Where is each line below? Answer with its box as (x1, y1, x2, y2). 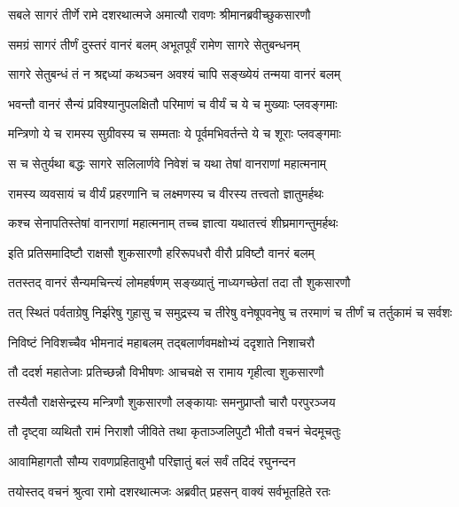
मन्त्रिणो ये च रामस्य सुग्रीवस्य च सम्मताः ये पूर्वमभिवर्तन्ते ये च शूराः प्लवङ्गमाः (8, 124, 341, 143)
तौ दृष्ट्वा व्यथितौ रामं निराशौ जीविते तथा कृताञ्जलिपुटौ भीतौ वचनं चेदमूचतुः (8, 422, 341, 441)
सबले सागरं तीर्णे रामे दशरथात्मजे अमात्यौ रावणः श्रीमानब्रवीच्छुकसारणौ (8, 5, 311, 23)
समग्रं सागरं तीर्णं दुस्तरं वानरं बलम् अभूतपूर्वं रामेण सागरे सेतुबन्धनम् (8, 35, 300, 53)
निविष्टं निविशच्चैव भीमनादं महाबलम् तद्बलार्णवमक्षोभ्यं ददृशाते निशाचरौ (8, 332, 315, 351)
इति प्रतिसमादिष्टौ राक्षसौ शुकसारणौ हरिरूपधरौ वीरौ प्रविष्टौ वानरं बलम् (8, 243, 315, 261)
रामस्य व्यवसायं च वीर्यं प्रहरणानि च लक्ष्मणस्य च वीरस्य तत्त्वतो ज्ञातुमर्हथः (8, 183, 324, 202)
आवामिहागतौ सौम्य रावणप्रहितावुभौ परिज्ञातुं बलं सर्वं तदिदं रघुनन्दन (8, 451, 296, 470)
